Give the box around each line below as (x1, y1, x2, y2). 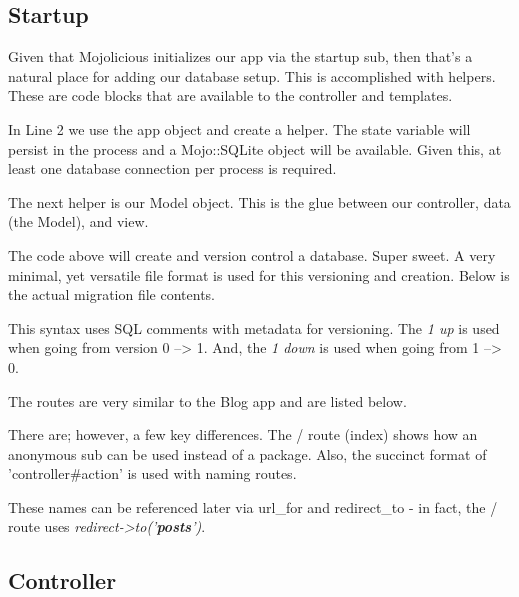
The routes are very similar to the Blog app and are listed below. (8, 390, 407, 411)
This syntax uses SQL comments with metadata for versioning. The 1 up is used (8, 317, 500, 338)
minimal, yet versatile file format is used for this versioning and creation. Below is (8, 264, 510, 285)
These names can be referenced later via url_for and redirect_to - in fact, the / (8, 496, 498, 517)
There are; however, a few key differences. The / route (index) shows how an (8, 424, 478, 445)
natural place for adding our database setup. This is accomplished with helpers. (8, 65, 496, 86)
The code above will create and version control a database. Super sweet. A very (8, 244, 496, 265)
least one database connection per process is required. (8, 158, 337, 179)
